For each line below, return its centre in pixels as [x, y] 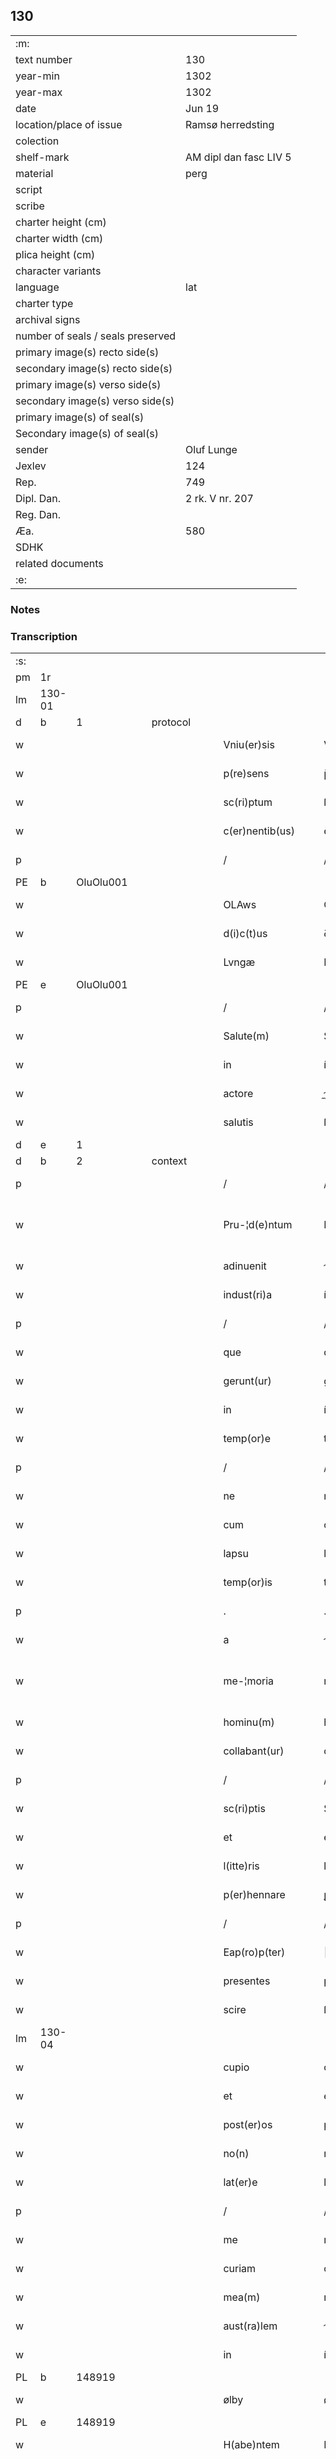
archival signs [48, 319]
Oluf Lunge [211, 449]
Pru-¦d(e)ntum [258, 1225]
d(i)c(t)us [245, 934]
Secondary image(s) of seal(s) [87, 433]
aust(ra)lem [250, 2326]
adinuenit [245, 1266]
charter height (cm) [61, 222]
